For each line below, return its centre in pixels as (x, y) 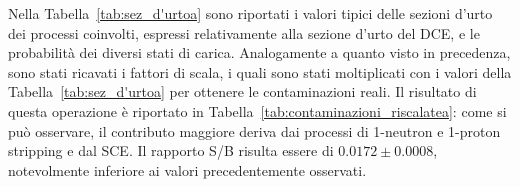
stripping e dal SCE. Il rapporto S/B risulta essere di (171, 150)
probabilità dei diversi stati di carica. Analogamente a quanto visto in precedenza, (259, 52)
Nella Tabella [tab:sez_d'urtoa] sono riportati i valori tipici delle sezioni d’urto (250, 13)
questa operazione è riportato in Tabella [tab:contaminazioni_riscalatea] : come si (257, 110)
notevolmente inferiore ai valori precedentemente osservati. (187, 169)
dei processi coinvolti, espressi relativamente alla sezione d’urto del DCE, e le (244, 32)
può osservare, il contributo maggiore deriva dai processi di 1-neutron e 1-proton (254, 130)
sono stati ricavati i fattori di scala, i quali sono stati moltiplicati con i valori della (260, 71)
